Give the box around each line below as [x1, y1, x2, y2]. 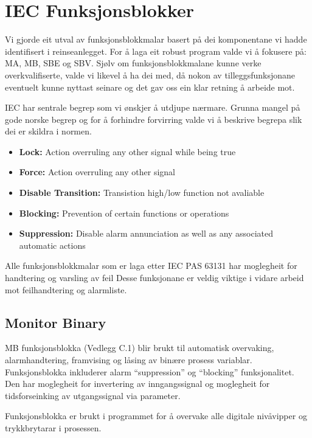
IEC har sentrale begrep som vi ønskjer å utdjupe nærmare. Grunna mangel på [5, 101, 300, 114]
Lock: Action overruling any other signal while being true [19, 145, 236, 158]
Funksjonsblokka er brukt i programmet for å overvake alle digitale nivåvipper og [5, 409, 307, 422]
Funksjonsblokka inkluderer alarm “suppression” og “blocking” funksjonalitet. [5, 365, 294, 378]
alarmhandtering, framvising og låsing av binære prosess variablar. [5, 353, 252, 366]
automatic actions [19, 238, 86, 251]
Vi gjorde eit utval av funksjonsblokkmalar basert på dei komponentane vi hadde [5, 33, 307, 46]
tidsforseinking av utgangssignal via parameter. [5, 389, 181, 401]
